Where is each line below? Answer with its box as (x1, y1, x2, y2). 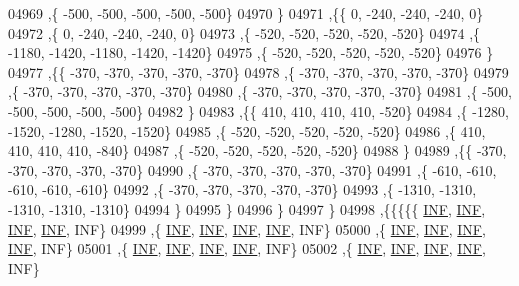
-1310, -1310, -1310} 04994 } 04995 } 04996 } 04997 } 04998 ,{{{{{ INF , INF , (8, 198, 486, 219)
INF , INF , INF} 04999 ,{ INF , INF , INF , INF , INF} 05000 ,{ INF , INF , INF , (8, 218, 486, 239)
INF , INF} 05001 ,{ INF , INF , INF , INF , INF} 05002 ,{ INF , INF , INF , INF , (8, 238, 486, 259)
